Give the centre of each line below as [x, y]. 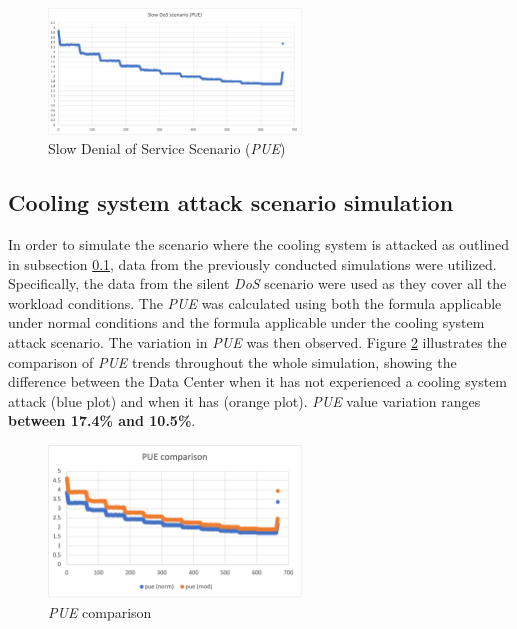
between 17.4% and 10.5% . [102, 420]
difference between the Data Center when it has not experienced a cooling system [258, 381]
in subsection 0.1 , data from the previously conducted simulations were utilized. [252, 263]
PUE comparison [100, 611]
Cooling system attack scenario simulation [231, 202]
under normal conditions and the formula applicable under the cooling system [246, 322]
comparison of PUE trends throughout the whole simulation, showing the [232, 361]
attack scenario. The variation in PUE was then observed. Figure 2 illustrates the [257, 342]
